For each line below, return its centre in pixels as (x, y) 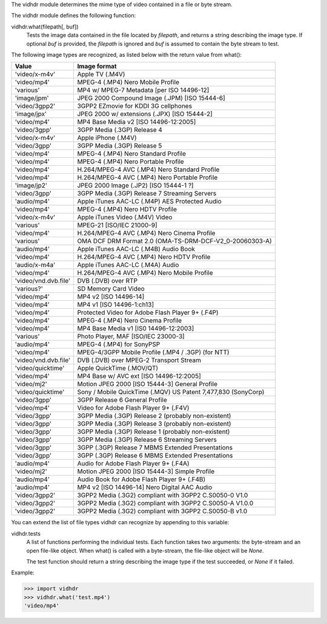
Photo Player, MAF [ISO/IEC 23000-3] (131, 337)
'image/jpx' (31, 114)
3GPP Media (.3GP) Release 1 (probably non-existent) (154, 432)
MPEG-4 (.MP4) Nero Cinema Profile (129, 321)
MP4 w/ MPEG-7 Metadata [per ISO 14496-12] (143, 90)
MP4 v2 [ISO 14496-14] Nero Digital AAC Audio (145, 487)
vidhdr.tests (26, 533)
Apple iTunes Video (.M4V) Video (125, 217)
